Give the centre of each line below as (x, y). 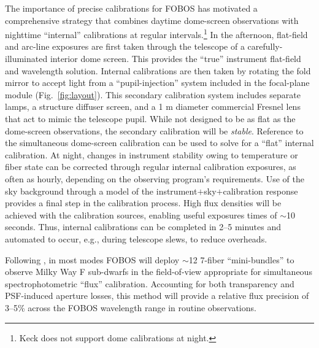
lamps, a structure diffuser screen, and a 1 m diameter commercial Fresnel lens (153, 106)
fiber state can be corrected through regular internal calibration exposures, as (151, 167)
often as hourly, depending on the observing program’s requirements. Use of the (155, 178)
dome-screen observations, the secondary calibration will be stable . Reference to (154, 130)
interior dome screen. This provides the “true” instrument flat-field (175, 59)
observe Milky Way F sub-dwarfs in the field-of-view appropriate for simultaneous (159, 272)
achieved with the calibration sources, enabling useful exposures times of (141, 215)
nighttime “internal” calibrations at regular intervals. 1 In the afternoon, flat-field (156, 33)
